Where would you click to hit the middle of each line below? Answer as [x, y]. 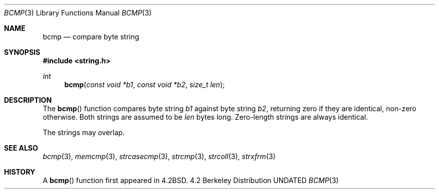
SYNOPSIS [22, 52]
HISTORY [20, 172]
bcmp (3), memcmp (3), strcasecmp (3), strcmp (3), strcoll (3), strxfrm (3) [159, 156]
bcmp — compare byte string [91, 37]
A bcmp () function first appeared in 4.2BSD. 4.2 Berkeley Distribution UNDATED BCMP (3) [191, 180]
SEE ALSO [21, 148]
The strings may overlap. [84, 132]
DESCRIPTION [28, 100]
